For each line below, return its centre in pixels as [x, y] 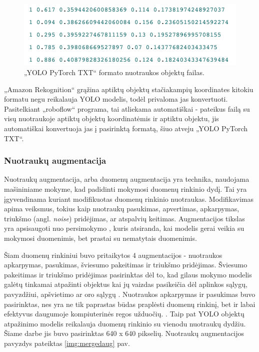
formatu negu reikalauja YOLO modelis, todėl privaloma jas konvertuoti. [116, 99]
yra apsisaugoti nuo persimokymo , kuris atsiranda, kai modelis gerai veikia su [124, 228]
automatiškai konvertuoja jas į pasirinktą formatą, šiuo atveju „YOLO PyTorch [126, 128]
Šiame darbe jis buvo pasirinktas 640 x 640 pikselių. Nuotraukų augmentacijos [124, 333]
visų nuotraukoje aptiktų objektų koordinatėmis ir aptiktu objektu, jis [111, 118]
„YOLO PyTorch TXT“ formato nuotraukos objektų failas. [114, 72]
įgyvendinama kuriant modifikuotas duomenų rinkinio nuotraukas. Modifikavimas [129, 199]
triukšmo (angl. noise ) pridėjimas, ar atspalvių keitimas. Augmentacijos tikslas [124, 218]
